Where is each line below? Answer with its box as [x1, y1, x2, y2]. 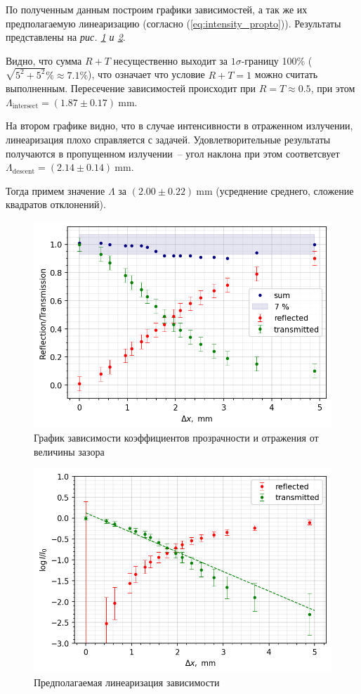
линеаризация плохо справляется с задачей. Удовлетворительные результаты [6, 132, 331, 147]
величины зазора [34, 444, 105, 458]
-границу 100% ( [241, 53, 313, 68]
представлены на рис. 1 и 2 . [6, 30, 126, 44]
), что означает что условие [88, 67, 205, 82]
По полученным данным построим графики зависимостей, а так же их [6, 2, 308, 16]
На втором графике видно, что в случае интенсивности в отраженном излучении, [6, 118, 353, 133]
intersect [12, 103, 39, 110]
